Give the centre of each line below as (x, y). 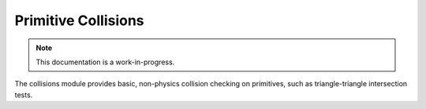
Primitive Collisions (80, 20)
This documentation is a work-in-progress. (105, 62)
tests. (24, 95)
